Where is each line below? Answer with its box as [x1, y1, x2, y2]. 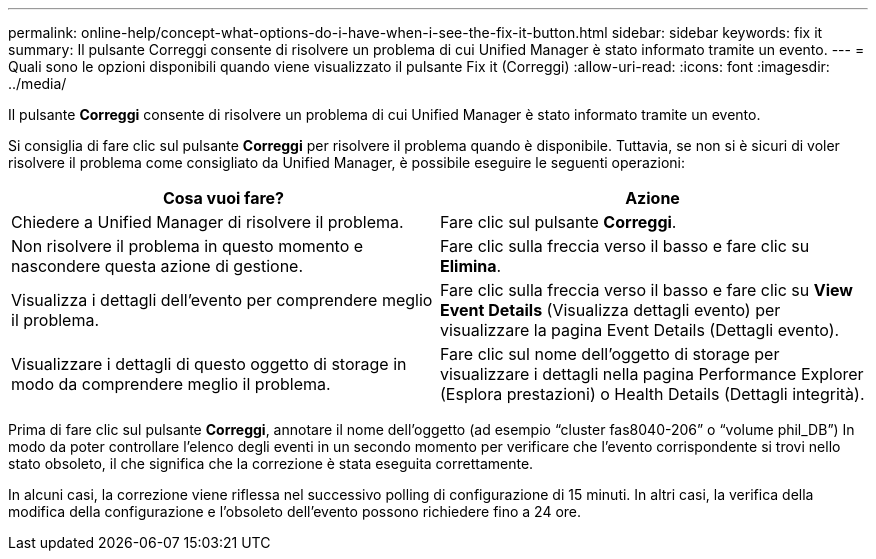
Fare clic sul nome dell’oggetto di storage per [440, 344, 780, 364]
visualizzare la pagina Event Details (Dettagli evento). [440, 320, 840, 340]
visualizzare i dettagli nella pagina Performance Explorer [440, 364, 864, 384]
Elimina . [440, 256, 502, 276]
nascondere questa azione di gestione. [11, 256, 304, 276]
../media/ [8, 75, 67, 92]
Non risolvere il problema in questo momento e [11, 236, 364, 256]
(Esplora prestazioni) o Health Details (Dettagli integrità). [440, 384, 865, 404]
